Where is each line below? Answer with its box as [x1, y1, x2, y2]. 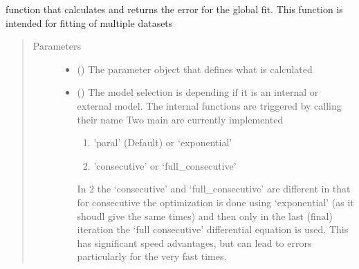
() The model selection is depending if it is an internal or [77, 85, 319, 99]
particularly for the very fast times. [77, 249, 227, 263]
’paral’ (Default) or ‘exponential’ [93, 135, 232, 150]
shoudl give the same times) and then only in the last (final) [77, 208, 333, 223]
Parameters [33, 39, 81, 53]
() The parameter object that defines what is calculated [77, 61, 313, 76]
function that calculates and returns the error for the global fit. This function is [6, 2, 343, 16]
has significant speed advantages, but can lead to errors [77, 235, 312, 250]
